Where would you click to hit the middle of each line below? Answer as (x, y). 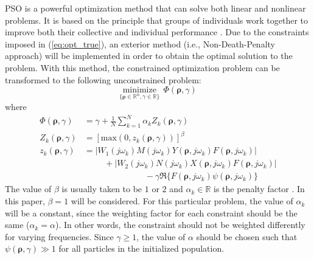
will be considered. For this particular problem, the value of (182, 201)
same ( (17, 225)
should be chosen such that (247, 236)
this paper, (25, 201)
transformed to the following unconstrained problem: (103, 79)
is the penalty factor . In (259, 189)
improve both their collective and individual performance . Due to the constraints (157, 32)
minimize (139, 90)
